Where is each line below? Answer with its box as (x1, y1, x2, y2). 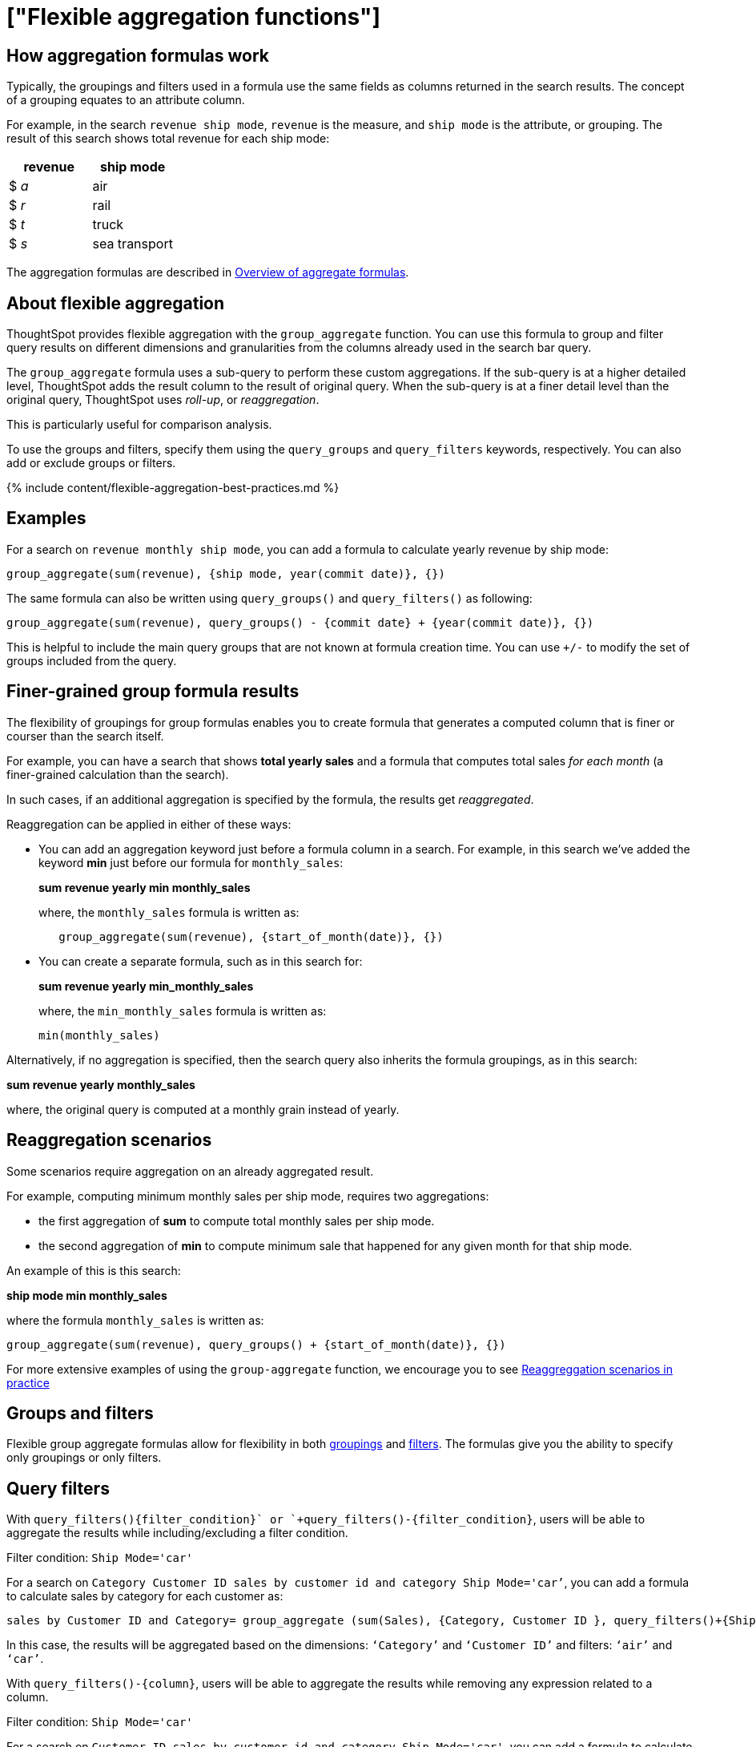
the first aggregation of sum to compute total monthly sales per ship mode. (38, 1213, 435, 1228)
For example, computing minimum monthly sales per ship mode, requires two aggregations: (6, 1188, 489, 1203)
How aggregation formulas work (6, 45, 270, 66)
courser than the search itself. (6, 728, 164, 743)
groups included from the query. (6, 653, 177, 668)
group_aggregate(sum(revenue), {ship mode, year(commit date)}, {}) (6, 567, 445, 580)
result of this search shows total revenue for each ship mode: (6, 131, 330, 146)
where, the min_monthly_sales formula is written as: (38, 1003, 327, 1018)
